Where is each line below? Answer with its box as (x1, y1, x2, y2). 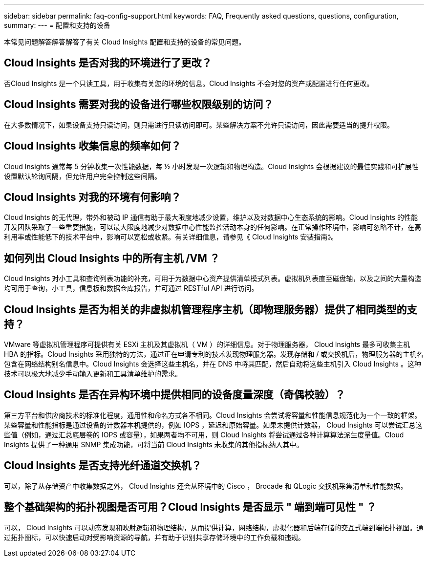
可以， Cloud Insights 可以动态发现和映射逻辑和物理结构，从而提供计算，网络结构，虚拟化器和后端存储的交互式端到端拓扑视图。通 (4, 523, 424, 532)
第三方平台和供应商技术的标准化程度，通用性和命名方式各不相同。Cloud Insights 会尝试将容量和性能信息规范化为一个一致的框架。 (4, 410, 422, 419)
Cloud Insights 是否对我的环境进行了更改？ (4, 57, 212, 69)
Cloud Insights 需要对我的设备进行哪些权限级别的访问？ (4, 98, 274, 111)
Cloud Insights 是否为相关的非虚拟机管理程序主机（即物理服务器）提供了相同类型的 (4, 303, 407, 316)
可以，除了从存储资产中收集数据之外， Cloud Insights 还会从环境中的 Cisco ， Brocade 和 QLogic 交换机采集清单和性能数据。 (4, 481, 407, 490)
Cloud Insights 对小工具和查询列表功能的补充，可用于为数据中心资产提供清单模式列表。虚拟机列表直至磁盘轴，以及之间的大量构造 (4, 274, 422, 283)
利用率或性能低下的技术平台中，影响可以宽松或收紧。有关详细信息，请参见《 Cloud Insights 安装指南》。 (4, 233, 338, 241)
